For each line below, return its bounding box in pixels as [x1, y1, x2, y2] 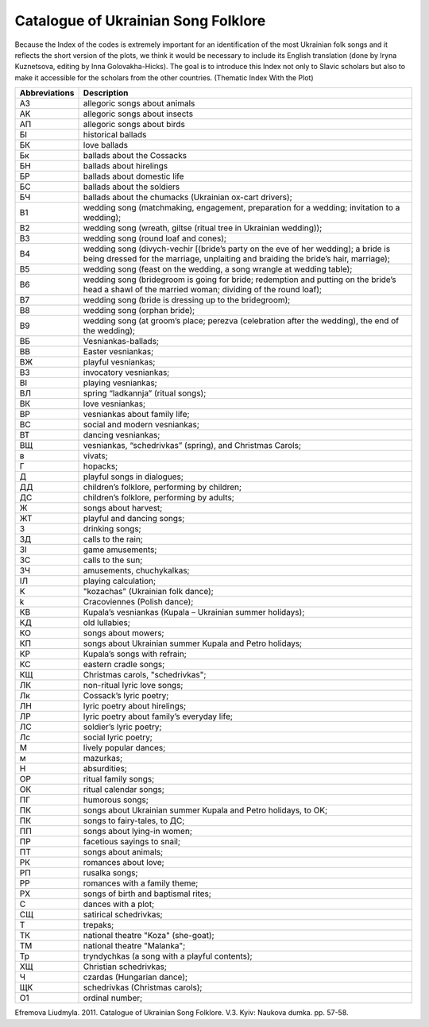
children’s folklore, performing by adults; [83, 492, 234, 504]
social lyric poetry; [83, 732, 153, 743]
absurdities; [83, 763, 127, 774]
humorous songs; [83, 794, 149, 805]
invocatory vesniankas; [83, 367, 170, 378]
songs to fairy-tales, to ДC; [83, 815, 185, 826]
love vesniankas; [83, 398, 146, 409]
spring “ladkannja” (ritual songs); [83, 388, 207, 399]
